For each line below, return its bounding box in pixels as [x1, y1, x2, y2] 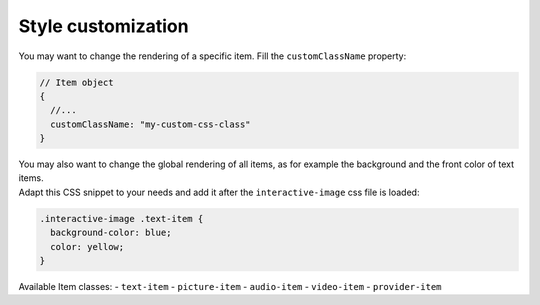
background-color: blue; [50, 227, 172, 239]
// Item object [39, 76, 114, 88]
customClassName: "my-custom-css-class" [50, 118, 251, 130]
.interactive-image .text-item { [39, 213, 204, 224]
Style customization [18, 15, 189, 37]
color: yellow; [50, 241, 125, 252]
